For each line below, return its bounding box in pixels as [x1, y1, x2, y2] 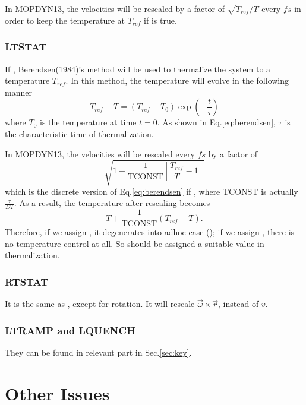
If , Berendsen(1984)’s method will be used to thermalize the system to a [5, 62, 271, 75]
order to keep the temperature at [5, 14, 125, 26]
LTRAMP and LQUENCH [5, 322, 135, 337]
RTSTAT [5, 274, 49, 289]
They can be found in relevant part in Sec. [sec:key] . [5, 346, 192, 358]
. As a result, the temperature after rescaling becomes [14, 197, 210, 209]
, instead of [218, 298, 259, 310]
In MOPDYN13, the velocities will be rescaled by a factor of [5, 2, 225, 14]
